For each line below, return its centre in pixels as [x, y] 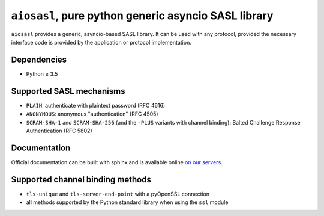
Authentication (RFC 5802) [59, 131]
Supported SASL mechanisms [68, 91]
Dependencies [39, 59]
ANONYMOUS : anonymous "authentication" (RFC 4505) [92, 114]
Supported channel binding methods [81, 180]
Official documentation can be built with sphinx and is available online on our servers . [117, 162]
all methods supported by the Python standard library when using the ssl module [127, 202]
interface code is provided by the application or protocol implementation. [101, 42]
